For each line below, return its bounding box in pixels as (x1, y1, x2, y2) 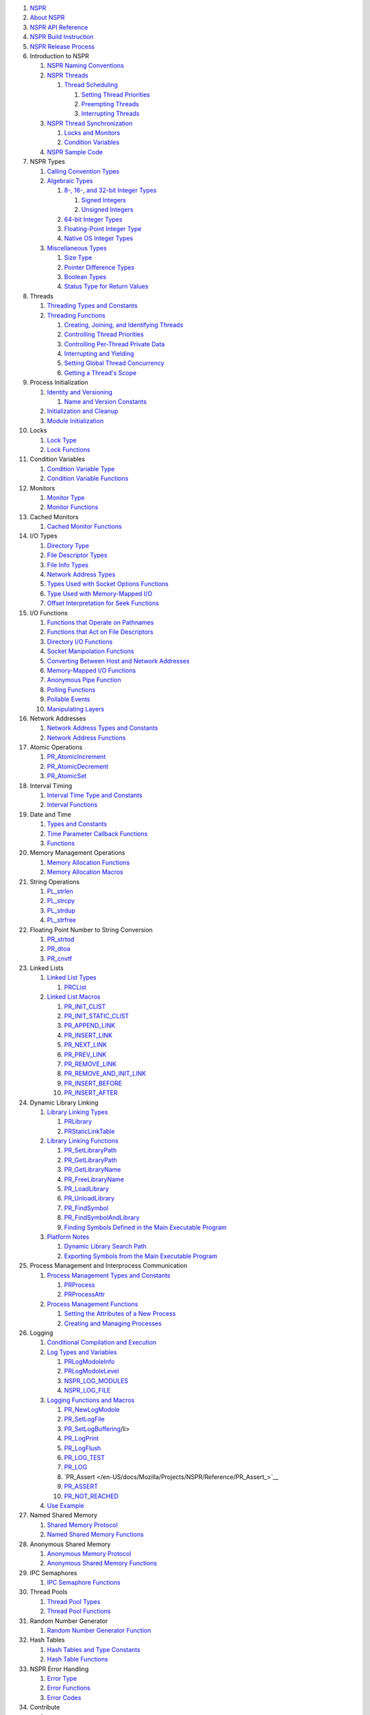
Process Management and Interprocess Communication (29, 1262, 188, 1270)
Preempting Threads (81, 99, 140, 108)
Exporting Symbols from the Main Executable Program (64, 1252, 218, 1260)
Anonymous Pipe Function (47, 676, 121, 684)
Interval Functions (47, 801, 98, 809)
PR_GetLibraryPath (64, 1156, 118, 1164)
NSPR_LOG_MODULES (64, 1376, 129, 1385)
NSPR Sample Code (47, 147, 103, 156)
